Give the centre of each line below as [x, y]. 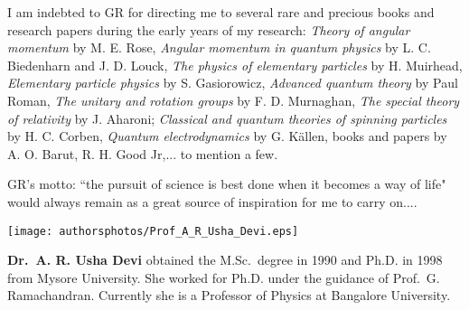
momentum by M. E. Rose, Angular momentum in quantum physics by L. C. [219, 47]
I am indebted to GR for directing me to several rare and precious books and [221, 12]
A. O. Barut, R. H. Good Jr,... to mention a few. [143, 153]
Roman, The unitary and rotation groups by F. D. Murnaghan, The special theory [234, 100]
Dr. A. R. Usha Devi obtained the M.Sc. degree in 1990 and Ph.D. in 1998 [225, 260]
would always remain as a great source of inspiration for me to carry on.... [212, 201]
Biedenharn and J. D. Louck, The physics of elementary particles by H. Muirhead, [235, 65]
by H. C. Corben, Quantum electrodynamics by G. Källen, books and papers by [227, 136]
